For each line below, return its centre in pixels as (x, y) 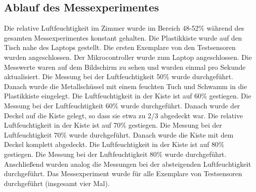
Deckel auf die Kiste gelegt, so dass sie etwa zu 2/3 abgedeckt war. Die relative (124, 115)
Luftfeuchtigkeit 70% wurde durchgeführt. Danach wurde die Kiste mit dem (119, 134)
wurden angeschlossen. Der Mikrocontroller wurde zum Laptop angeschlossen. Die (128, 57)
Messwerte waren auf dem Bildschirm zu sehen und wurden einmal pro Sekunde (125, 67)
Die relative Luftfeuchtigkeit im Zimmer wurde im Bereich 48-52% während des (124, 28)
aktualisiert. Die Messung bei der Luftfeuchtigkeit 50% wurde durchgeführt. (119, 76)
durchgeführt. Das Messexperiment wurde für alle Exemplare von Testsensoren (123, 173)
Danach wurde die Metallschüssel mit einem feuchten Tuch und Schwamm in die (126, 86)
